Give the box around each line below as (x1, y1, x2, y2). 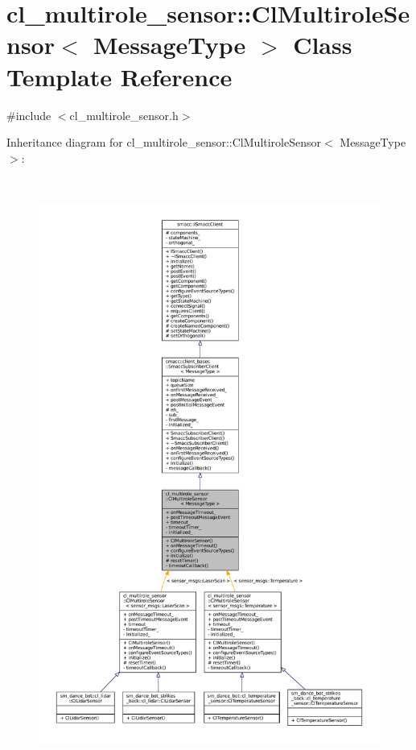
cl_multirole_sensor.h (69, 106, 179, 123)
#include (6, 106, 51, 123)
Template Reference (6, 60, 233, 93)
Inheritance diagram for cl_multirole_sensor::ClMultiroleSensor (6, 134, 321, 151)
